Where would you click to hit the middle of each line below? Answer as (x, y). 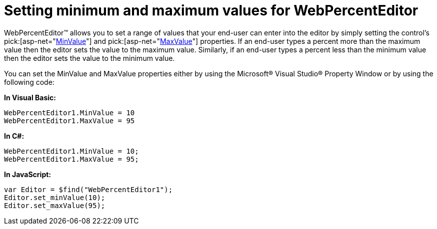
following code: (29, 82)
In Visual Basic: (30, 97)
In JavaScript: (28, 174)
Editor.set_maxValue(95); (55, 205)
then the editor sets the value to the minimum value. (89, 58)
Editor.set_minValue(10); (55, 197)
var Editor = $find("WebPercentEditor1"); (88, 189)
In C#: (14, 136)
